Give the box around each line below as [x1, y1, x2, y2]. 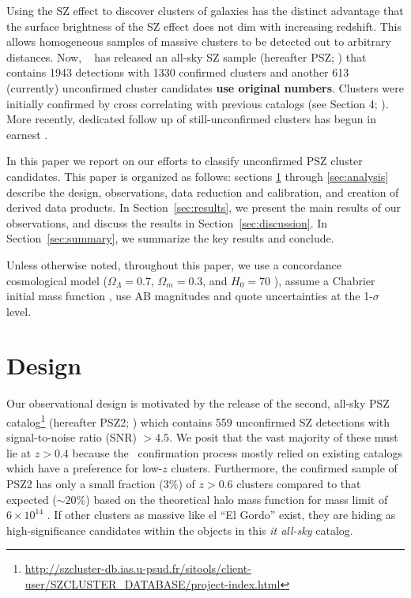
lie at [6, 444, 32, 461]
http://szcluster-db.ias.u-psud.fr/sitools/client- [25, 560, 251, 577]
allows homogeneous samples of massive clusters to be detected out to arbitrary [6, 33, 391, 50]
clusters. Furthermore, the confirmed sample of [171, 460, 398, 476]
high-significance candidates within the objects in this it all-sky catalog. [6, 521, 353, 538]
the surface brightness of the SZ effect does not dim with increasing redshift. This [6, 17, 402, 34]
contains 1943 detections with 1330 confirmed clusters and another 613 [6, 64, 349, 81]
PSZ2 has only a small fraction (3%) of [6, 476, 195, 492]
